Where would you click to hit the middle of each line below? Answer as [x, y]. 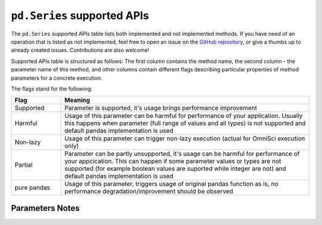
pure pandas [32, 187]
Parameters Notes [45, 208]
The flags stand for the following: [52, 89]
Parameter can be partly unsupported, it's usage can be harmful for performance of [182, 154]
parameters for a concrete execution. [57, 78]
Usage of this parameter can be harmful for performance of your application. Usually [184, 116]
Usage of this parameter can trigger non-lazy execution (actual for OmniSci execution [185, 139]
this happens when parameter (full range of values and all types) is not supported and [185, 123]
